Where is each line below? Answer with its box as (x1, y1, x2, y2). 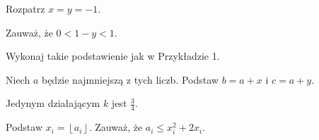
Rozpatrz (6, 1, 45, 15)
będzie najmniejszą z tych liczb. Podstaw (41, 72, 219, 87)
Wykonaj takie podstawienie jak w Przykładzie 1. (6, 49, 220, 63)
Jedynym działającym (6, 96, 100, 110)
